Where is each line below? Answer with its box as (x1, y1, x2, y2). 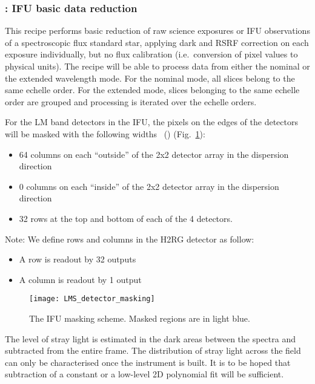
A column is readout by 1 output (19, 273, 142, 285)
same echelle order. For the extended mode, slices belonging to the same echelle (5, 83, 300, 96)
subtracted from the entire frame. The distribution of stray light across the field (5, 344, 301, 357)
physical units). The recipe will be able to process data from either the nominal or (5, 60, 310, 72)
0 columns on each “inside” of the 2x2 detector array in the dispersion (19, 180, 279, 192)
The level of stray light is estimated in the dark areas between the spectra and (5, 332, 296, 345)
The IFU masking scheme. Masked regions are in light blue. (29, 311, 250, 324)
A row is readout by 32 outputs (19, 253, 136, 265)
